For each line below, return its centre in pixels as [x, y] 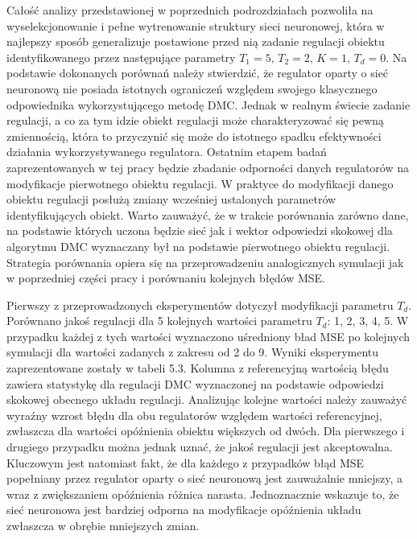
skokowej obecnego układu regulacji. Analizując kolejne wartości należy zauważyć [207, 399]
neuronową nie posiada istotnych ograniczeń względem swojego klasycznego [192, 88]
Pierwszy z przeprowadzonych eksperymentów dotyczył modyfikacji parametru [200, 304]
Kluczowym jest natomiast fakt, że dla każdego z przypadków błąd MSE [186, 462]
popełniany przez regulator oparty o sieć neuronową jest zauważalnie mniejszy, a [204, 478]
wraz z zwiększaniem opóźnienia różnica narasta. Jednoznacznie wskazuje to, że [203, 494]
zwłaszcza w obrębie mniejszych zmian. [103, 525]
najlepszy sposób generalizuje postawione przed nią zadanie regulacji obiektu [196, 41]
